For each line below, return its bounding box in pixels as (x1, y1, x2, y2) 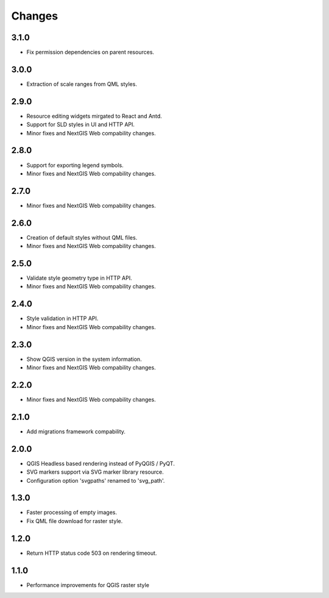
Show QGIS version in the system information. (26, 355, 143, 363)
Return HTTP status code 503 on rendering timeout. (26, 549, 157, 557)
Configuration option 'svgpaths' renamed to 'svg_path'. (26, 477, 165, 484)
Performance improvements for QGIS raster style (26, 581, 149, 588)
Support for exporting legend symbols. (26, 162, 124, 169)
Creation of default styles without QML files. (26, 233, 138, 241)
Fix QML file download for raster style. (26, 517, 123, 524)
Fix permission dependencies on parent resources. (26, 49, 155, 56)
